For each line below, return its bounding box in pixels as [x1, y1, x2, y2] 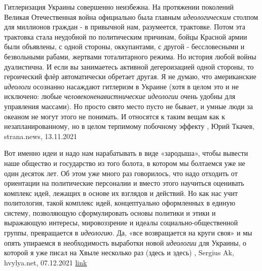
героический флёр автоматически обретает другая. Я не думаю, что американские [4, 71, 256, 82]
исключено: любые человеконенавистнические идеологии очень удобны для [4, 91, 236, 101]
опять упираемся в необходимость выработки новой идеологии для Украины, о [4, 237, 247, 248]
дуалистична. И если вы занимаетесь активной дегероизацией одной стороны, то [4, 61, 254, 72]
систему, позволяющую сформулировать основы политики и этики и [4, 207, 216, 218]
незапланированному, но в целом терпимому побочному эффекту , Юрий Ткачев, [4, 121, 254, 131]
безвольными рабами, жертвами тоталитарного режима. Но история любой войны [4, 51, 256, 61]
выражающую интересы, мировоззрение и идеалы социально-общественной [4, 217, 238, 228]
